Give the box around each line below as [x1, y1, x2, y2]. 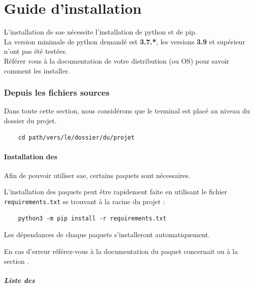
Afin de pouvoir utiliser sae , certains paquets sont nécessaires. [4, 170, 190, 180]
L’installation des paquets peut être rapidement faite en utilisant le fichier [4, 186, 227, 197]
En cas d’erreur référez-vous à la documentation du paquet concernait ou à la [4, 246, 238, 256]
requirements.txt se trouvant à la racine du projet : [4, 196, 165, 207]
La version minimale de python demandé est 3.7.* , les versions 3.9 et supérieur [4, 36, 245, 46]
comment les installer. [4, 65, 70, 75]
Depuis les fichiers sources [4, 86, 109, 99]
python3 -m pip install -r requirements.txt [18, 215, 167, 222]
